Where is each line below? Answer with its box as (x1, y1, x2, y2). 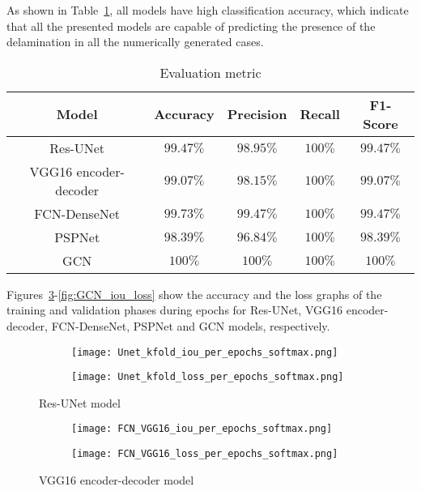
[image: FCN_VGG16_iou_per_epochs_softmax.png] (71, 423, 333, 435)
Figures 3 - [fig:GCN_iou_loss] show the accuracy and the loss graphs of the (6, 285, 382, 302)
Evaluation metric (159, 62, 262, 82)
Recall (300, 105, 340, 124)
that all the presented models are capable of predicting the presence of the (6, 17, 376, 34)
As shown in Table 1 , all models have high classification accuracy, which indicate (6, 2, 409, 18)
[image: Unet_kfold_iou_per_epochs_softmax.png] (71, 346, 338, 358)
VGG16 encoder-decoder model (39, 471, 194, 488)
